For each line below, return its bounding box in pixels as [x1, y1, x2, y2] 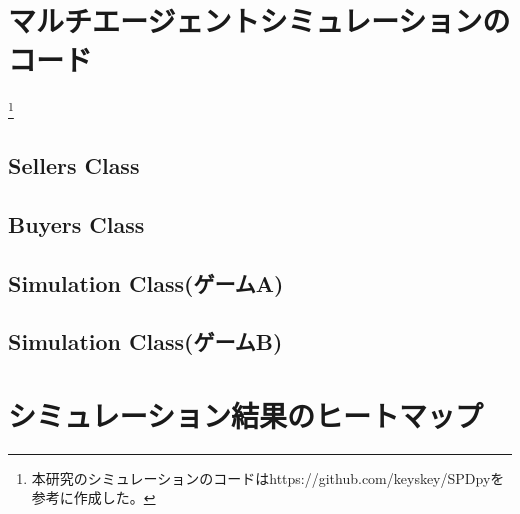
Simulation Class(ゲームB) [8, 326, 283, 357]
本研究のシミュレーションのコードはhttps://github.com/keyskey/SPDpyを [31, 467, 505, 488]
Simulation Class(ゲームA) [8, 267, 284, 298]
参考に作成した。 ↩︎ [31, 487, 156, 508]
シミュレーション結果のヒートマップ [8, 394, 483, 435]
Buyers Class [8, 208, 145, 239]
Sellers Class [8, 149, 140, 180]
